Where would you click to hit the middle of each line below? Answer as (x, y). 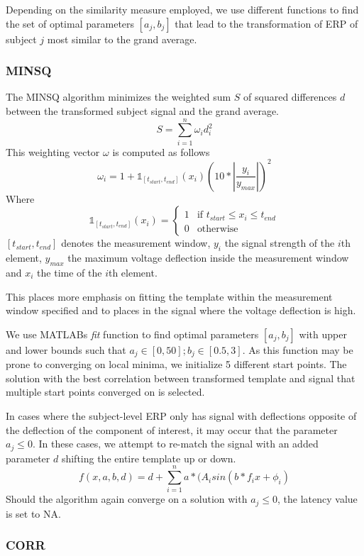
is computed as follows (161, 151)
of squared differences (290, 97)
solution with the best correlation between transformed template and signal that (181, 378)
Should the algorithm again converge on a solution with (127, 499)
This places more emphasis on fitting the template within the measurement (169, 296)
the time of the (70, 272)
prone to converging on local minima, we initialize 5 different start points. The (176, 364)
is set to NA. (33, 513)
